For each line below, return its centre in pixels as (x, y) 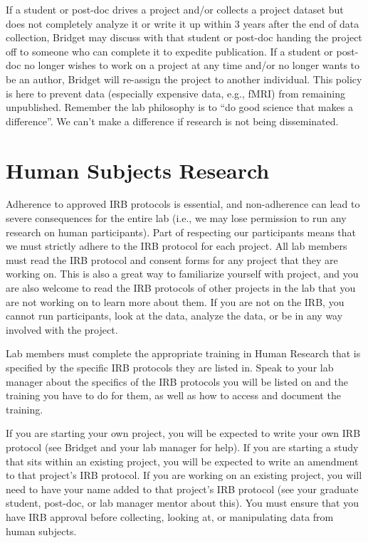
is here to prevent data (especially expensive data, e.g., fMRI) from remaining (175, 93)
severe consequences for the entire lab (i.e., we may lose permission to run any (176, 218)
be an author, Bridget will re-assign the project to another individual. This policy (184, 79)
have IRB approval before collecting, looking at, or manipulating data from (170, 516)
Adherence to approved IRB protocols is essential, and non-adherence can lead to (183, 204)
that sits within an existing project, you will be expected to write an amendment (182, 461)
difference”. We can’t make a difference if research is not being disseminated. (172, 121)
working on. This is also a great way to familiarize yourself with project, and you (182, 274)
